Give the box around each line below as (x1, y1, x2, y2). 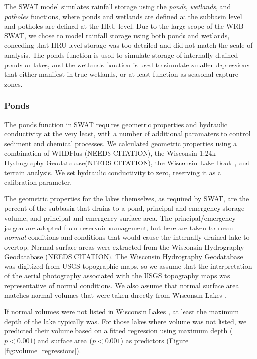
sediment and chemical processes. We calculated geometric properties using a (4, 138, 237, 148)
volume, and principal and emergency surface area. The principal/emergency (4, 212, 236, 223)
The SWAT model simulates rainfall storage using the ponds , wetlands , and (4, 1, 231, 11)
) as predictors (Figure (120, 335, 189, 346)
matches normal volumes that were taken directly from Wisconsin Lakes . (4, 290, 226, 300)
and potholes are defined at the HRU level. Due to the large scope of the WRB (4, 21, 244, 31)
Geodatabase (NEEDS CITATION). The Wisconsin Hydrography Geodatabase (4, 251, 243, 261)
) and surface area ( (33, 335, 92, 346)
